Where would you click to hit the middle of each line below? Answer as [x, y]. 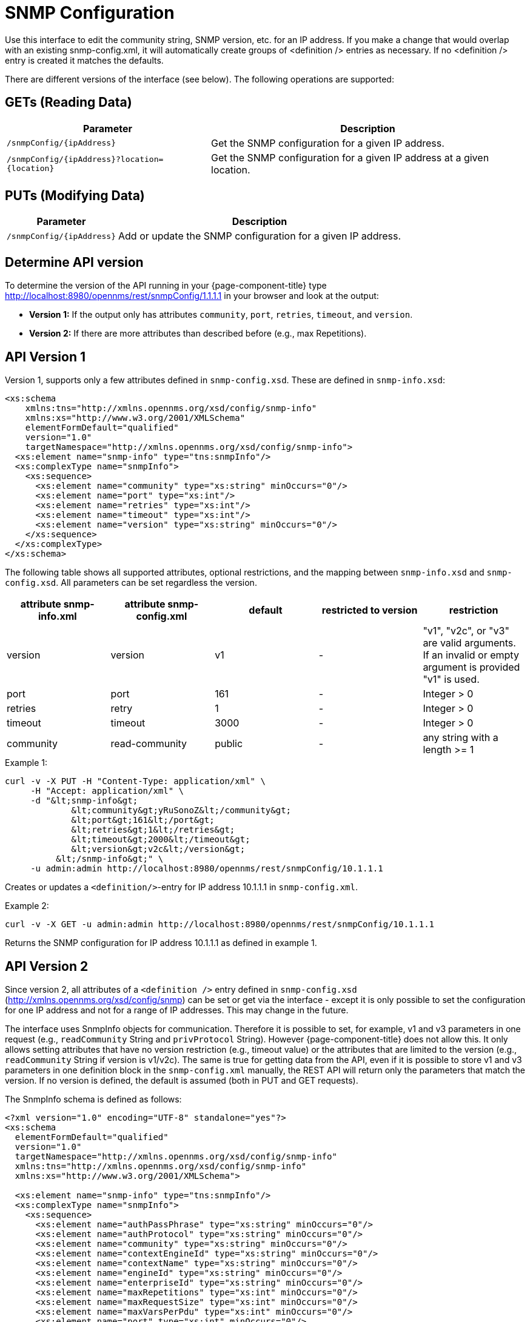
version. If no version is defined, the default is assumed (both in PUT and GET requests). [182, 1080]
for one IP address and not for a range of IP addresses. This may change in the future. [177, 1010]
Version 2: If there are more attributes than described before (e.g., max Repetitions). [198, 334]
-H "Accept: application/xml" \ [107, 791]
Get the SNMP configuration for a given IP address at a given [350, 157]
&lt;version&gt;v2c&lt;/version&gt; [158, 849]
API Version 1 [45, 357]
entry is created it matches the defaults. [84, 60]
